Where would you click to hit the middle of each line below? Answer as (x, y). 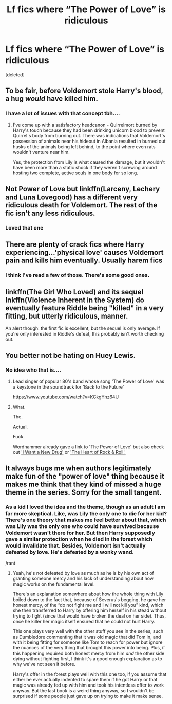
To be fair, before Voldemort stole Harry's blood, (84, 91)
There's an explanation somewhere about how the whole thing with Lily (88, 594)
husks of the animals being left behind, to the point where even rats (84, 146)
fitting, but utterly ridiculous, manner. (67, 316)
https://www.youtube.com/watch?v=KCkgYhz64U (66, 397)
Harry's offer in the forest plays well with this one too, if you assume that (90, 674)
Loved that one (24, 227)
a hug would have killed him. (52, 99)
